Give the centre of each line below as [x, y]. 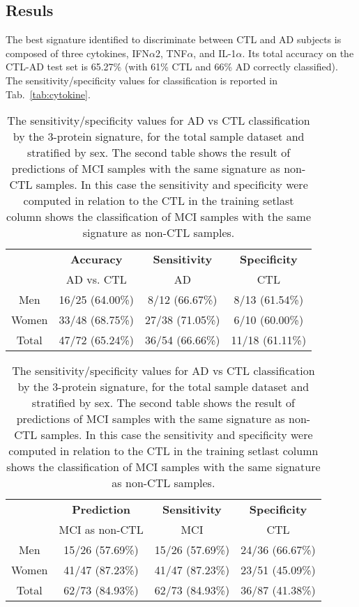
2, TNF [171, 53]
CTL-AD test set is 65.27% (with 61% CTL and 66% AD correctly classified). [172, 67]
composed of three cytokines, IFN [78, 53]
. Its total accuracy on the [298, 53]
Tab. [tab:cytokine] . [48, 94]
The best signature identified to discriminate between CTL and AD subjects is [174, 39]
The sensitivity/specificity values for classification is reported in [142, 80]
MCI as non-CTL [101, 530]
